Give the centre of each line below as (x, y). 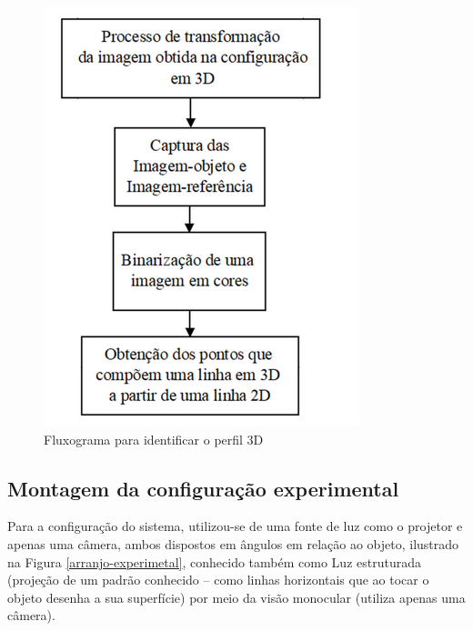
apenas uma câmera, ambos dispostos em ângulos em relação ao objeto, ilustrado (233, 543)
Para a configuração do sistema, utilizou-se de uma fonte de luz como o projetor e (235, 526)
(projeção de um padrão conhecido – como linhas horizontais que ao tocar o (218, 580)
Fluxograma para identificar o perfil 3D (154, 439)
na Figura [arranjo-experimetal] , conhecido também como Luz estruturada (214, 561)
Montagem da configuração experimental (203, 488)
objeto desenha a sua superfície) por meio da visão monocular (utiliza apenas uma (236, 597)
